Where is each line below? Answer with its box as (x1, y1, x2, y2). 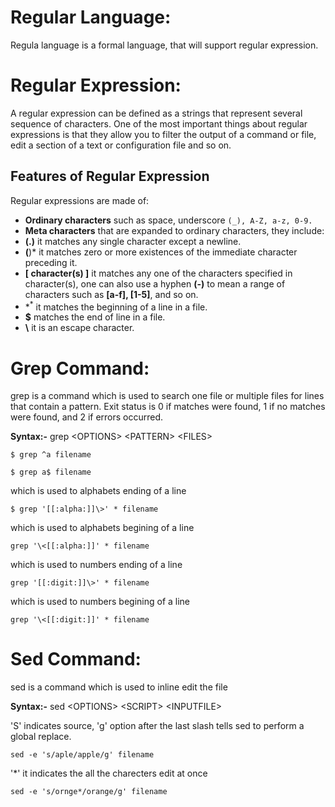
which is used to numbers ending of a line (10, 559, 183, 571)
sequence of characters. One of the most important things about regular (10, 117, 308, 130)
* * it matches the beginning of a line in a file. (24, 299, 208, 313)
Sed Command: (10, 648, 142, 671)
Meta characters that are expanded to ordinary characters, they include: (24, 224, 325, 236)
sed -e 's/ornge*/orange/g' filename (10, 787, 168, 797)
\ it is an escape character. (24, 322, 135, 334)
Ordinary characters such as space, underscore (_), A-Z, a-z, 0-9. (24, 214, 313, 226)
